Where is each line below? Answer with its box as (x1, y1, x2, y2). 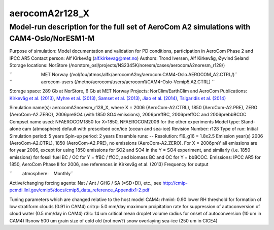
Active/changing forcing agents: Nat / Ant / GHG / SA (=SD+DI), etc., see (9, 180, 162, 186)
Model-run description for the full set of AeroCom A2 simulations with (9, 22, 251, 31)
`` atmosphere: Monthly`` (9, 171, 74, 177)
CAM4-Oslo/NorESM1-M (9, 34, 95, 43)
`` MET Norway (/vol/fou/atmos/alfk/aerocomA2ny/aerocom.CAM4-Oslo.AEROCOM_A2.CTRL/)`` (9, 72, 238, 78)
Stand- (241, 118, 256, 124)
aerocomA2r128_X (9, 8, 90, 19)
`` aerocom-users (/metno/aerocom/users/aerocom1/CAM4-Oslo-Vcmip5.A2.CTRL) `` (9, 79, 215, 85)
